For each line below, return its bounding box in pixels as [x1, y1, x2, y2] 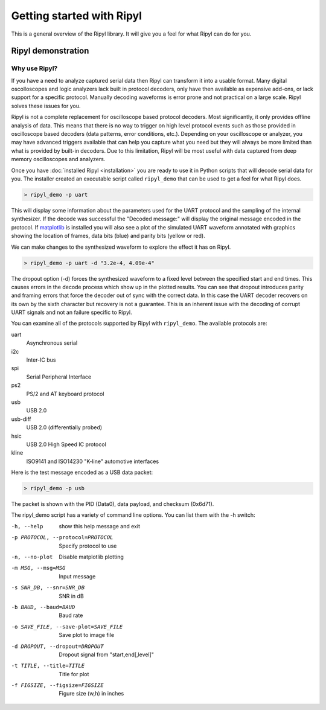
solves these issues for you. [11, 102, 81, 109]
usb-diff [11, 415, 31, 423]
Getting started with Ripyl [11, 9, 142, 22]
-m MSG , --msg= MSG [11, 564, 66, 572]
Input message [59, 572, 96, 580]
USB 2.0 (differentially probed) [26, 424, 103, 431]
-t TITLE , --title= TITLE [11, 662, 85, 670]
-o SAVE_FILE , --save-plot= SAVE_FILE [11, 623, 123, 630]
